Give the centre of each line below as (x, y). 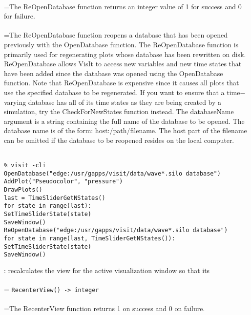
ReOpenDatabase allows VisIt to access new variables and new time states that (123, 64)
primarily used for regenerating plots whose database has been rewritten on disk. (125, 54)
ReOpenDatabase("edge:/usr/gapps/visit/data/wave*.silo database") (116, 230)
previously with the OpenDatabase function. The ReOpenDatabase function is (121, 44)
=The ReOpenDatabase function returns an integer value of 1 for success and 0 (123, 6)
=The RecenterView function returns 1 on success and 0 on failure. (105, 308)
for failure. (20, 16)
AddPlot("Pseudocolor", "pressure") (63, 182)
